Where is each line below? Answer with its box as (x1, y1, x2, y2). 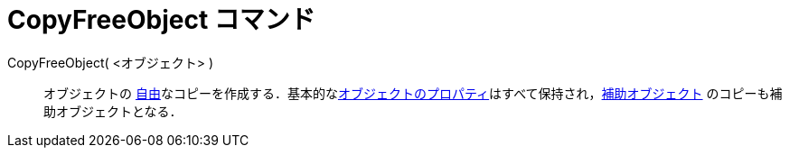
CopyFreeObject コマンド (7, 5, 315, 35)
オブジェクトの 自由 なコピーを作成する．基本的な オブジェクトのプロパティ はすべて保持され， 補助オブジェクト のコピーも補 (43, 85, 783, 101)
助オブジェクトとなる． (43, 103, 183, 119)
